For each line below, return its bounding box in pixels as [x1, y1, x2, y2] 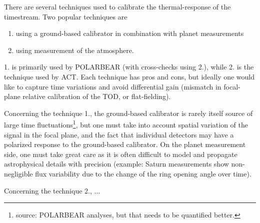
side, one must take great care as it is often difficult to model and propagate [4, 148, 237, 159]
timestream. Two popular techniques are [4, 11, 127, 21]
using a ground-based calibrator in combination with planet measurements [15, 28, 244, 38]
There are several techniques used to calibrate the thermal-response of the [4, 1, 231, 11]
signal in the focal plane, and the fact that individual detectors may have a [4, 129, 234, 139]
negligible [4, 168, 33, 178]
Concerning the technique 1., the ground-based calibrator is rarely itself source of [4, 107, 253, 118]
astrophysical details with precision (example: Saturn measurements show [4, 158, 229, 169]
